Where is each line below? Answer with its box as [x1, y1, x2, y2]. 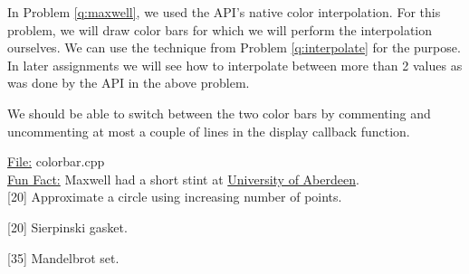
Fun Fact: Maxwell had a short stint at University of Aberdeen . [7, 169, 359, 188]
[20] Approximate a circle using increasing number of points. [7, 187, 342, 206]
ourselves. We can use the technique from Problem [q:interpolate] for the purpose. [7, 38, 461, 57]
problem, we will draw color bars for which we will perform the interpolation [7, 20, 433, 39]
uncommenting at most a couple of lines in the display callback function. [7, 121, 410, 140]
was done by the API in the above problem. [7, 73, 250, 92]
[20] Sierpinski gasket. [7, 217, 128, 236]
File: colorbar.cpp [7, 152, 105, 171]
